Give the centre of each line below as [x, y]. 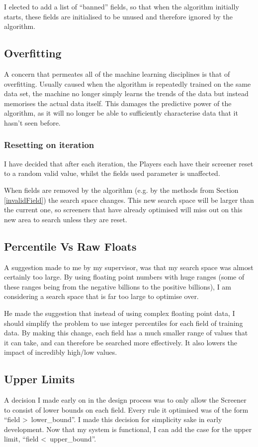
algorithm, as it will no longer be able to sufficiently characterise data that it [121, 113]
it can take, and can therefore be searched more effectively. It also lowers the [121, 342]
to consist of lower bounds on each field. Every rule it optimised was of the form [126, 409]
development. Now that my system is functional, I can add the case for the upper [128, 429]
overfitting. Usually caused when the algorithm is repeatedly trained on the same [128, 83]
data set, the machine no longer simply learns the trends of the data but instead [126, 93]
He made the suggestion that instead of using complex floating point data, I [120, 313]
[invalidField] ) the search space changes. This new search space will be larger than [129, 200]
